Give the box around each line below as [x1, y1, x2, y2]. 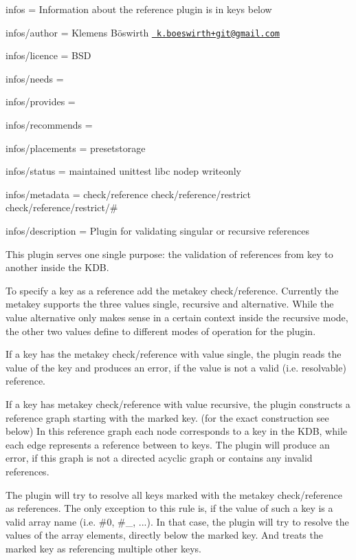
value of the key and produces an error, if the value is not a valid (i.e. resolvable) [5, 360, 346, 374]
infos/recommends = [5, 118, 93, 132]
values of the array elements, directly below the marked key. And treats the [5, 528, 323, 542]
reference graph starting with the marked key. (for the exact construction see [5, 410, 329, 424]
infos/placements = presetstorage [5, 140, 146, 155]
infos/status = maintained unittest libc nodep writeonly [5, 164, 241, 178]
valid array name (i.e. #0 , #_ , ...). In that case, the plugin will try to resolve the [5, 514, 349, 528]
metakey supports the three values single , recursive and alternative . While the [5, 297, 334, 311]
